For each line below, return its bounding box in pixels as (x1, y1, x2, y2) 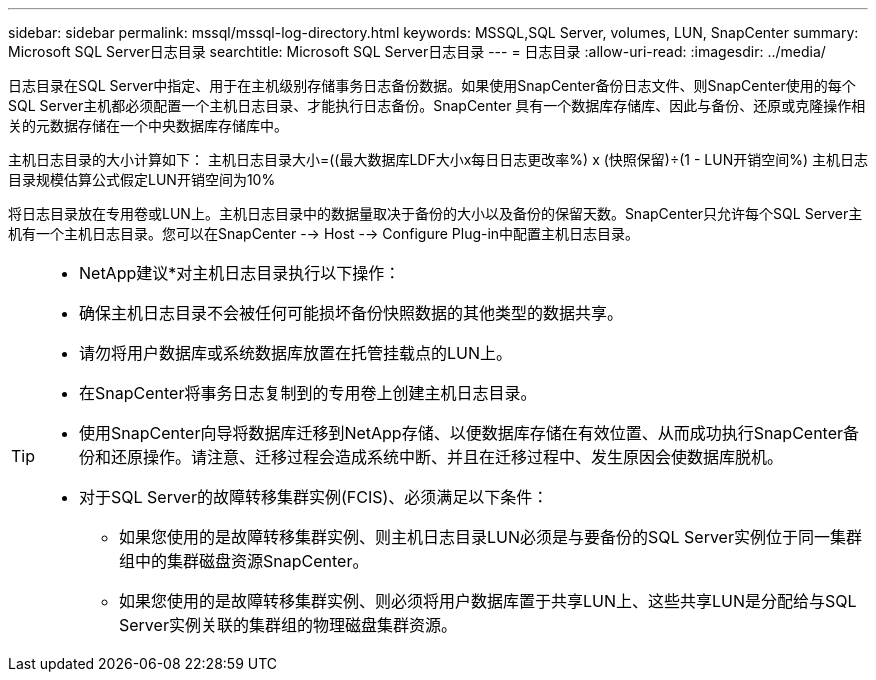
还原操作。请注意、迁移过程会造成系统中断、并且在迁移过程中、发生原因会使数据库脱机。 (111, 447, 784, 467)
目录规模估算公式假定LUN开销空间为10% (8, 171, 276, 188)
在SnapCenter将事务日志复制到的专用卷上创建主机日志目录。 (79, 383, 537, 403)
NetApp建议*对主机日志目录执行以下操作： (79, 263, 401, 283)
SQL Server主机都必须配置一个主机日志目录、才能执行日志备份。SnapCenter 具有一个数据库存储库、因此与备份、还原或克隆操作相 (8, 97, 866, 114)
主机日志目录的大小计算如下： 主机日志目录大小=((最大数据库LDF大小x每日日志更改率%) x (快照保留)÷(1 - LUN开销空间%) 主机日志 (8, 151, 868, 168)
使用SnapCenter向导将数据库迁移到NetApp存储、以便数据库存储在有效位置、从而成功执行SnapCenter (79, 423, 844, 443)
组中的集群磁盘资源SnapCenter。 (119, 551, 369, 571)
